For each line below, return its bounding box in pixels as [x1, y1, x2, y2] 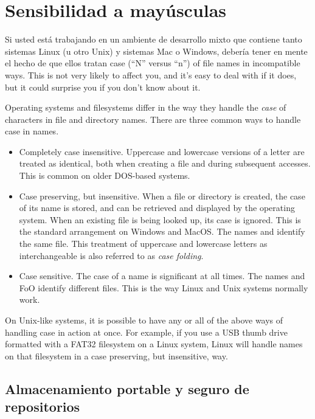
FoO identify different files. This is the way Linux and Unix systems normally [19, 281, 308, 294]
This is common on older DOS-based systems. [19, 169, 190, 182]
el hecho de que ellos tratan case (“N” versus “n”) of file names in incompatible [5, 57, 300, 69]
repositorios [5, 397, 80, 416]
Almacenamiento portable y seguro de [5, 379, 249, 398]
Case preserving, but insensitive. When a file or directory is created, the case [19, 189, 305, 202]
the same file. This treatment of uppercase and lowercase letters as [19, 237, 268, 250]
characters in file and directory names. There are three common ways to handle [5, 113, 301, 125]
